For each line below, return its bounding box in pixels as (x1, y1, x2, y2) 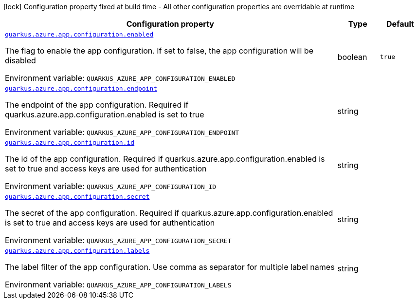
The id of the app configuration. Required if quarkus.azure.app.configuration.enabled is (5, 154, 325, 164)
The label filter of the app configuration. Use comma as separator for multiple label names (5, 262, 335, 272)
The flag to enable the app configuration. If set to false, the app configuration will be (5, 46, 313, 56)
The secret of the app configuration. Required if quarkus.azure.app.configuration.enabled (5, 208, 333, 218)
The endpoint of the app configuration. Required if (5, 100, 189, 110)
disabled (5, 56, 36, 65)
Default (386, 19, 414, 29)
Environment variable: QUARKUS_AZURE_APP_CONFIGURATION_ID (5, 181, 217, 191)
